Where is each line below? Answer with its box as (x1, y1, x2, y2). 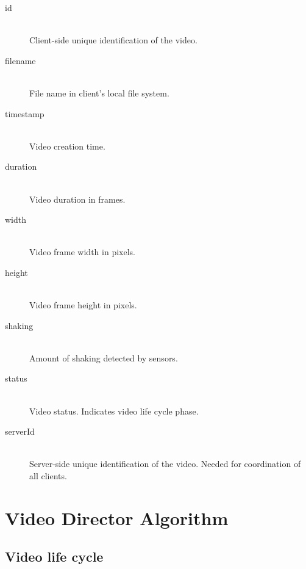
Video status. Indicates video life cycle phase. (29, 404, 199, 417)
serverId (5, 425, 35, 438)
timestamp (5, 107, 44, 120)
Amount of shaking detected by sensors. (29, 351, 178, 364)
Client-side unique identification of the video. (29, 34, 197, 46)
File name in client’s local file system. (29, 86, 169, 99)
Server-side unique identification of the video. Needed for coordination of (29, 457, 301, 470)
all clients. (29, 469, 67, 482)
